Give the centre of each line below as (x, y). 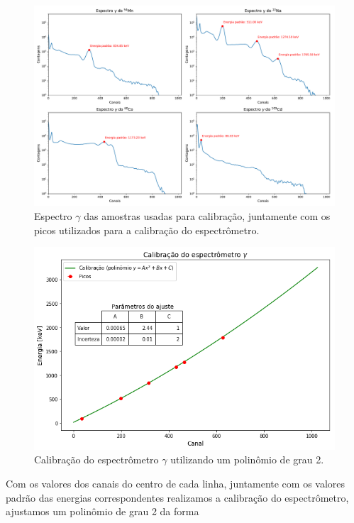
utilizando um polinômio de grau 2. (247, 459)
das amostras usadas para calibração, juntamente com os (207, 215)
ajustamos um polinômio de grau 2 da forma (103, 511)
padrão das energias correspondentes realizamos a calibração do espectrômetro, (177, 497)
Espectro (53, 215)
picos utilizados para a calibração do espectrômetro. (147, 230)
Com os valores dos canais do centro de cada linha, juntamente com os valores (176, 483)
